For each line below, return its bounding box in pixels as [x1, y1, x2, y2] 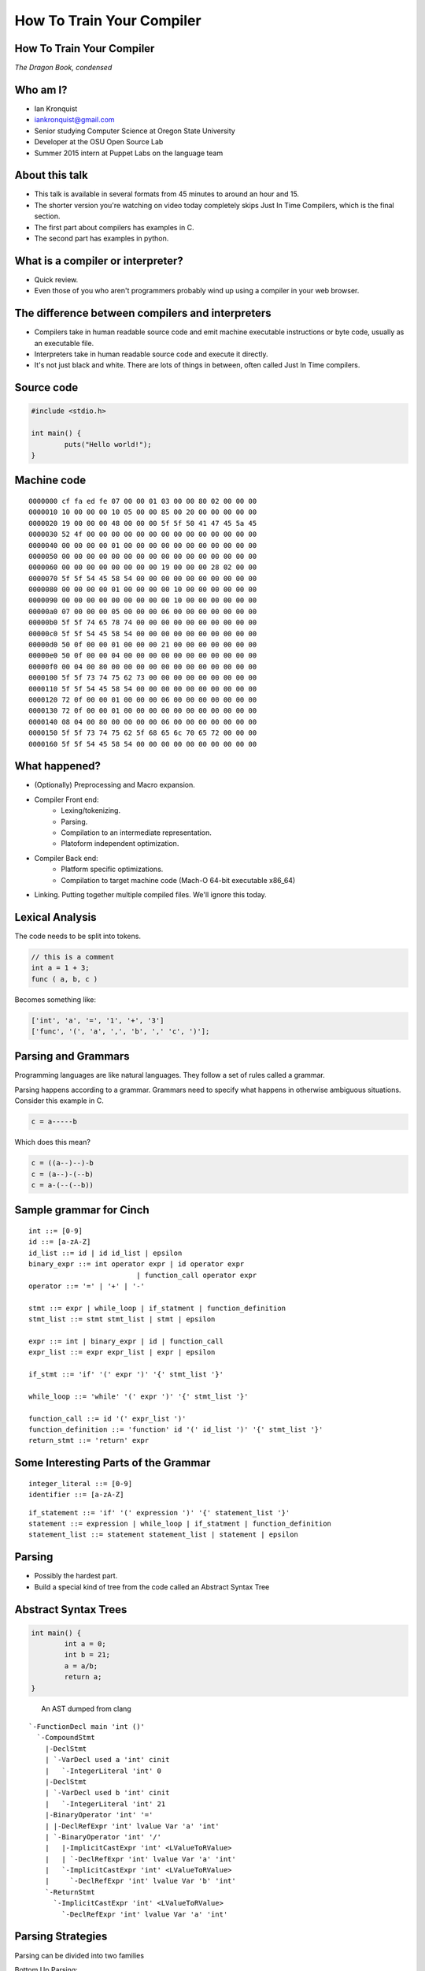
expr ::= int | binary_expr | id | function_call [28, 1336, 224, 1346]
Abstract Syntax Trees [14, 1603, 128, 1616]
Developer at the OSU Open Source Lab [34, 137, 164, 147]
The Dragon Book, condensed [14, 63, 113, 73]
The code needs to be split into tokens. [14, 931, 142, 941]
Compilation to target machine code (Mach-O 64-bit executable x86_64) [61, 875, 296, 885]
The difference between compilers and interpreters [14, 307, 272, 320]
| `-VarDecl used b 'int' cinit [44, 1788, 170, 1798]
